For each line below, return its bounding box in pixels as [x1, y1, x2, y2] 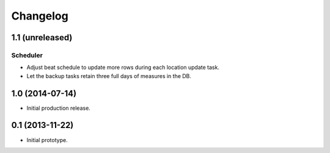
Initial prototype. [26, 136, 68, 143]
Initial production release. [26, 104, 91, 112]
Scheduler [11, 51, 43, 59]
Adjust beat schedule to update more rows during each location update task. [26, 64, 220, 71]
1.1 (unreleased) [11, 32, 73, 43]
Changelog [11, 9, 68, 23]
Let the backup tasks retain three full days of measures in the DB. [26, 72, 192, 79]
